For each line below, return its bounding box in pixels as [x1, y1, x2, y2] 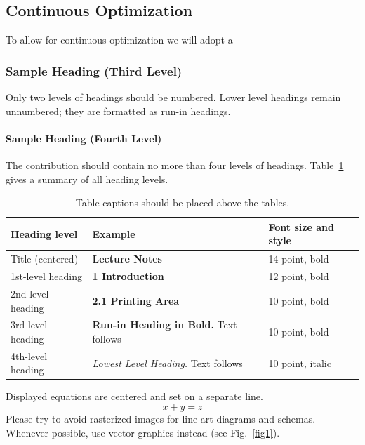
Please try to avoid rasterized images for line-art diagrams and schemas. [6, 411, 316, 426]
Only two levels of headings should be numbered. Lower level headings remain [6, 90, 341, 105]
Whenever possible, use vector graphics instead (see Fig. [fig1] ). [6, 425, 280, 439]
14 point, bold [268, 251, 329, 266]
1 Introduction [92, 269, 164, 284]
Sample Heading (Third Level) [6, 62, 182, 79]
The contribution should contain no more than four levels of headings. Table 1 [6, 158, 344, 172]
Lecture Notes [92, 251, 162, 266]
